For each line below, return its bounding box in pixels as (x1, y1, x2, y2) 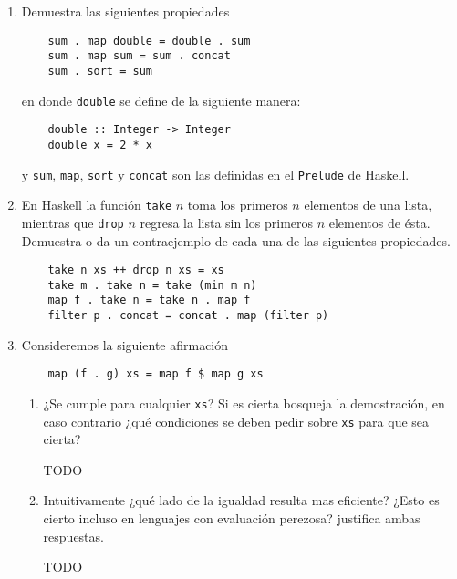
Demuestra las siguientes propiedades (21, 2, 230, 20)
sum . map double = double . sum (47, 34, 251, 47)
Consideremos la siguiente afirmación (21, 335, 229, 354)
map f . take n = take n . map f (47, 294, 251, 307)
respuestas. (43, 526, 104, 545)
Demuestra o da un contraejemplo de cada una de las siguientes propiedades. (21, 231, 451, 250)
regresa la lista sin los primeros (140, 212, 314, 232)
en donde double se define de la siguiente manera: (21, 90, 301, 109)
